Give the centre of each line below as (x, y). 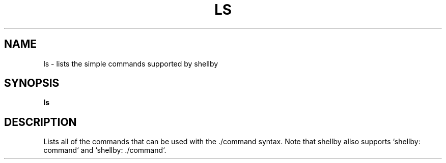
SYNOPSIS (32, 83)
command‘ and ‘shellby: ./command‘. (105, 150)
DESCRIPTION (40, 122)
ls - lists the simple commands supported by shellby (131, 63)
